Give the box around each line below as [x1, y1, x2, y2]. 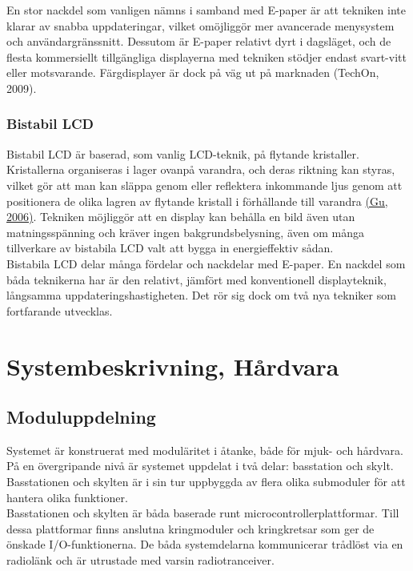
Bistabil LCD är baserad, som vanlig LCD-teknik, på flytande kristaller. [6, 145, 359, 162]
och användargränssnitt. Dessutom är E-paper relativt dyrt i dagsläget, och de [6, 33, 391, 50]
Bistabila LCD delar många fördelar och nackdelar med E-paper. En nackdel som [6, 255, 406, 271]
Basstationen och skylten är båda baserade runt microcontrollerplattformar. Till [6, 505, 399, 521]
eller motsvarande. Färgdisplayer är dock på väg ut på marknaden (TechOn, [6, 64, 379, 81]
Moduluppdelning [6, 404, 156, 429]
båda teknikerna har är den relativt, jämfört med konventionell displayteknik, [6, 271, 387, 288]
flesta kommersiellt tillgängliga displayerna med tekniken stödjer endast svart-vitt [6, 48, 407, 65]
